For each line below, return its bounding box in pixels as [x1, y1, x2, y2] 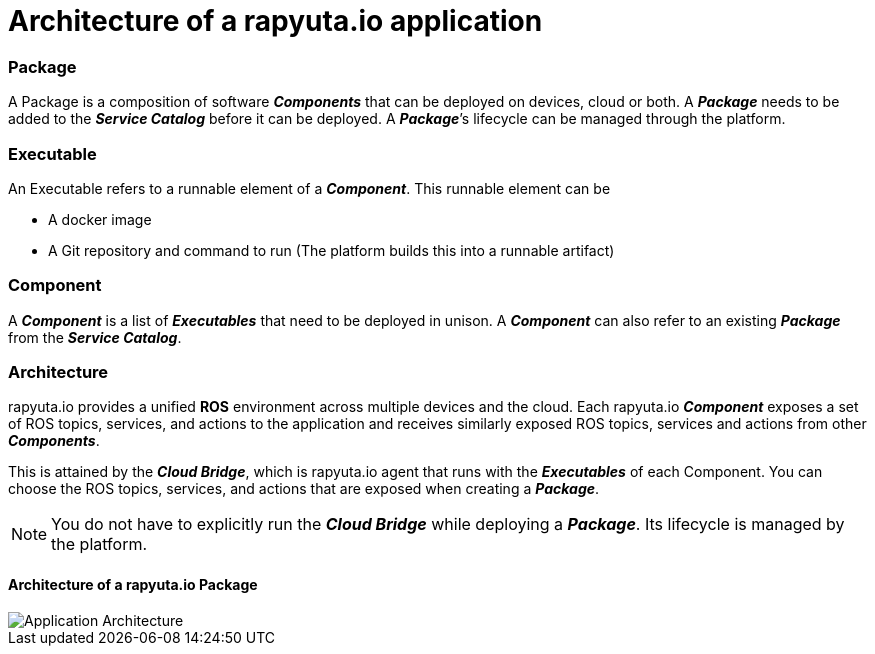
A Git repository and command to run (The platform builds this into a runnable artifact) [48, 241, 615, 259]
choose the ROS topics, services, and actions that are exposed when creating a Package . [8, 480, 600, 498]
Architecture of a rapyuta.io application [8, 4, 543, 38]
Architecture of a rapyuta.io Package [8, 575, 258, 593]
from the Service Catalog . [8, 328, 182, 346]
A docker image [48, 210, 152, 228]
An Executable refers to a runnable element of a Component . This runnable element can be [8, 179, 611, 197]
